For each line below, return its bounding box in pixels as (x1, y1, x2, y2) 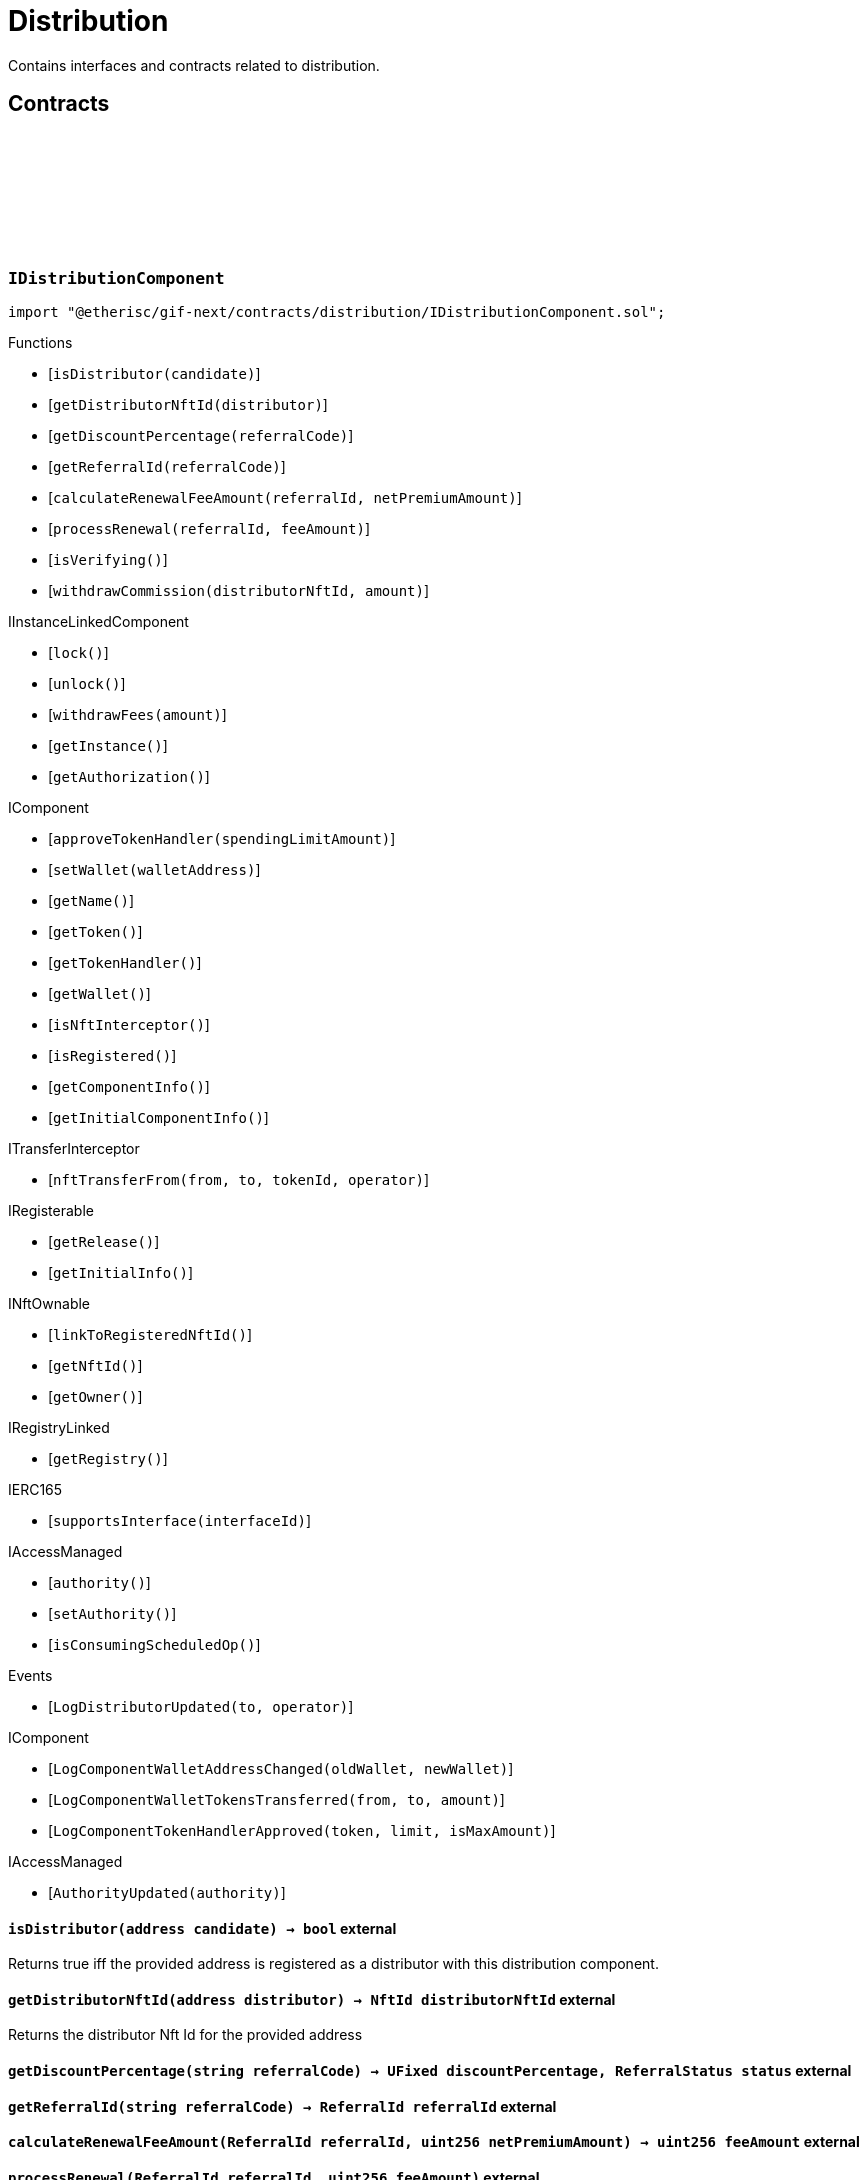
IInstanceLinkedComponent (8, 612, 189, 630)
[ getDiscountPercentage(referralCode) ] (48, 426, 354, 444)
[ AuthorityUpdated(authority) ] (48, 1883, 286, 1901)
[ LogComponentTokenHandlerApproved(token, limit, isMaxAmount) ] (48, 1821, 556, 1839)
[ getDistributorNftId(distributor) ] (48, 395, 328, 413)
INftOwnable (8, 1294, 91, 1312)
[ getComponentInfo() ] (48, 1077, 210, 1095)
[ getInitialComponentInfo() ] (48, 1108, 269, 1126)
